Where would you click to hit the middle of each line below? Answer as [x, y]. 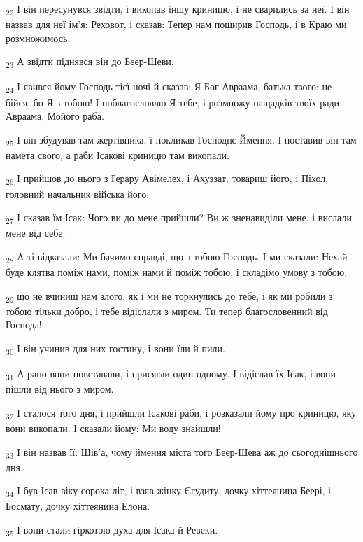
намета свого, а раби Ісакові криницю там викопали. [118, 154]
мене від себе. [36, 233]
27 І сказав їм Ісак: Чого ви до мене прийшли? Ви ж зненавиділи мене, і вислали [179, 218]
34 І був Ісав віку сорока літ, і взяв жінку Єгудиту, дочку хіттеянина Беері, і [168, 492]
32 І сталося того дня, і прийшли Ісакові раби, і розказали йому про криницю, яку [181, 413]
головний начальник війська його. [78, 194]
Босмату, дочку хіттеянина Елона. [78, 506]
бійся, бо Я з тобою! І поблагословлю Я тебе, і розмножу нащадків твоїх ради [173, 102]
